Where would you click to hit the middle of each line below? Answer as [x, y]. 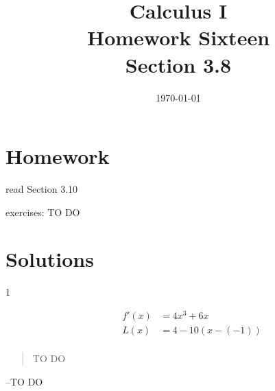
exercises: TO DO [43, 212]
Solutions [50, 259]
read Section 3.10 [42, 189]
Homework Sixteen [178, 37]
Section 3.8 [178, 64]
